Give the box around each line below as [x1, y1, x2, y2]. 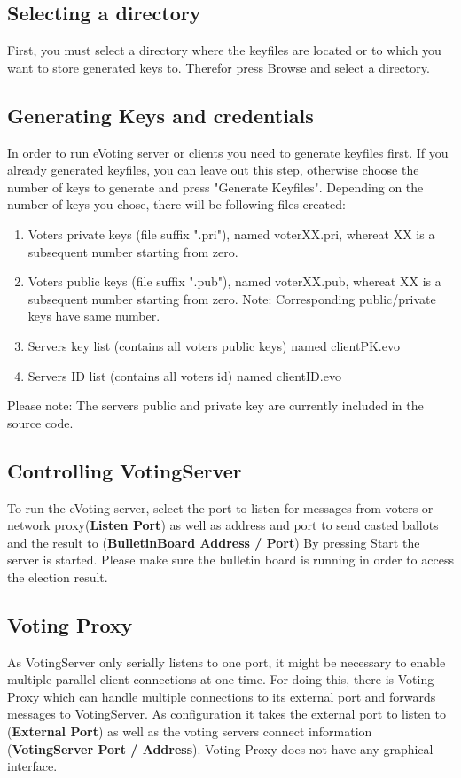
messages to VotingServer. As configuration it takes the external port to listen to [7, 704, 446, 723]
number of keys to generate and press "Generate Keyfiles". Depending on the [7, 177, 424, 196]
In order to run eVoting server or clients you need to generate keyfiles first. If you [7, 143, 449, 161]
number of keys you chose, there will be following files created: [7, 195, 346, 214]
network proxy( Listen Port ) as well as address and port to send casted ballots [7, 516, 439, 534]
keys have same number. [27, 307, 160, 325]
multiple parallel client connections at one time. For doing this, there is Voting [7, 670, 434, 689]
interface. [7, 757, 58, 775]
